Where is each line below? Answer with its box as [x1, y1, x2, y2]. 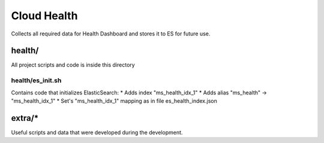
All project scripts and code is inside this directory [11, 61, 135, 68]
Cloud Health [11, 9, 78, 22]
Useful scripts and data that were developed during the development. [11, 129, 183, 136]
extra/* [11, 113, 39, 123]
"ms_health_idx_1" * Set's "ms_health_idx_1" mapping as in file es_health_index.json [11, 97, 217, 105]
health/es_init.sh [11, 76, 62, 85]
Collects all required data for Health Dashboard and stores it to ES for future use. [11, 30, 211, 37]
